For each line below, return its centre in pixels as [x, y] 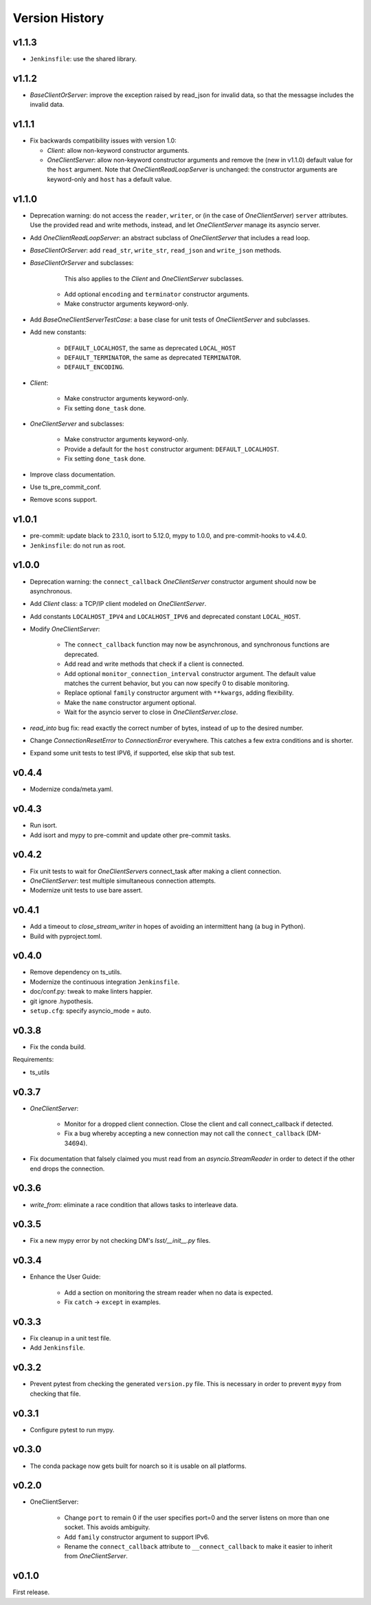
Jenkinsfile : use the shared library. [83, 59]
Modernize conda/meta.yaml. [71, 789]
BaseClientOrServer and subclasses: [82, 263]
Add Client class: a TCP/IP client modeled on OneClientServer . [118, 604]
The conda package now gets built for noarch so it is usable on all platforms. [138, 1466]
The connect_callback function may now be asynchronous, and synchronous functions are [197, 644]
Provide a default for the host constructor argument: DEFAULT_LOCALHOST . [172, 449]
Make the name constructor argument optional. [130, 702]
